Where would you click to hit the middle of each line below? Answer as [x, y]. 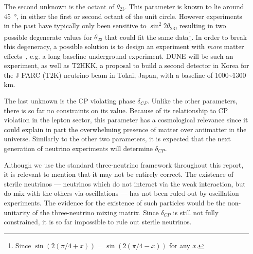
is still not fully [196, 212]
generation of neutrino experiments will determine [78, 148]
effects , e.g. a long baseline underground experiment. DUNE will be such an [118, 56]
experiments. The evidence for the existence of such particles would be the [115, 202]
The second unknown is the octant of [59, 6]
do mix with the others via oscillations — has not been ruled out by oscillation [122, 193]
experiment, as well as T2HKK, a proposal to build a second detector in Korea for [126, 65]
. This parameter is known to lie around [184, 6]
